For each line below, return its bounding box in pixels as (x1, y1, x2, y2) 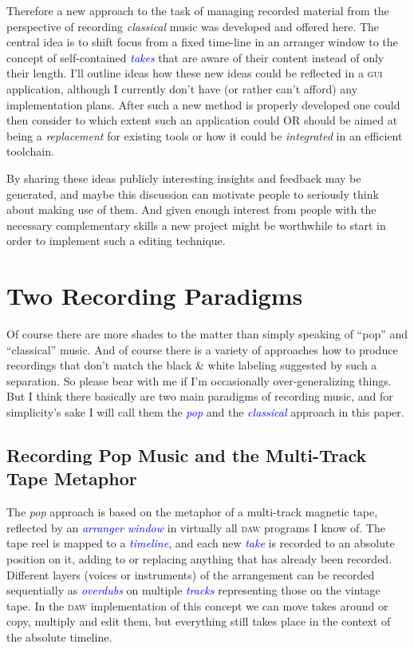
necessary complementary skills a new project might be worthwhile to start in (6, 216, 386, 233)
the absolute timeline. (6, 628, 112, 645)
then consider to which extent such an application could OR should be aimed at (6, 112, 398, 128)
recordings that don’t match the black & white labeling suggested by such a (6, 357, 377, 373)
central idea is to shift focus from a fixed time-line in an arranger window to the (6, 34, 398, 50)
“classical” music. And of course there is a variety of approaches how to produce (6, 341, 398, 358)
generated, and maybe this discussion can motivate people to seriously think (6, 185, 379, 202)
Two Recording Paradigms (6, 279, 303, 312)
